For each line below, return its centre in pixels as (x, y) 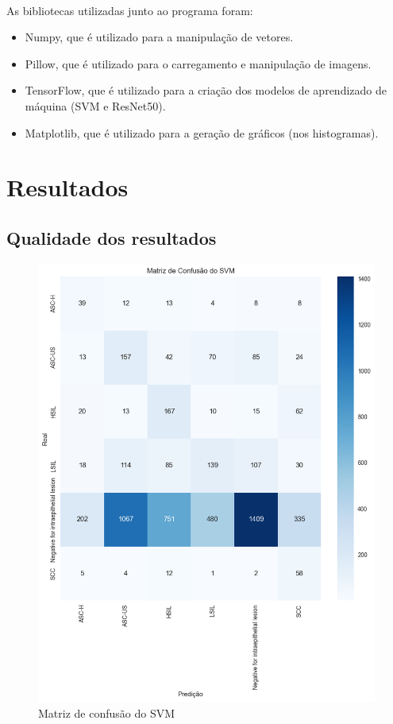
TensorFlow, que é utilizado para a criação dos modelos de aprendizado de (206, 90)
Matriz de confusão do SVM (107, 713)
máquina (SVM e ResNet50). (95, 105)
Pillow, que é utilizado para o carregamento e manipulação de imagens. (198, 63)
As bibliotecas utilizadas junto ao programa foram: (130, 10)
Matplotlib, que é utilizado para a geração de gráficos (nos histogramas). (202, 132)
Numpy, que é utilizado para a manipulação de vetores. (159, 37)
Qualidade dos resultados (112, 237)
